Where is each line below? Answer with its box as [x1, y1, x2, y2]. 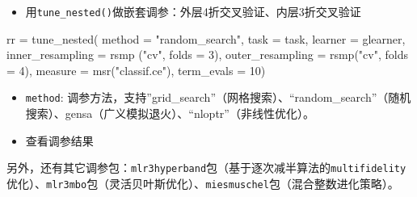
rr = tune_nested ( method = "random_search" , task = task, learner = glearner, [6, 30, 406, 47]
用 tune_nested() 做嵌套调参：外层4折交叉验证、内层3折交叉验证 [25, 3, 361, 19]
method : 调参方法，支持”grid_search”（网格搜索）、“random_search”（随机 [25, 89, 411, 106]
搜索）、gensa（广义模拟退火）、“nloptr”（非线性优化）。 [25, 105, 314, 122]
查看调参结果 [25, 132, 94, 149]
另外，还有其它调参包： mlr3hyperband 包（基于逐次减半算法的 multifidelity [6, 159, 406, 176]
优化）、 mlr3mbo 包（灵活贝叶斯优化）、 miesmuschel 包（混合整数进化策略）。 [6, 174, 399, 191]
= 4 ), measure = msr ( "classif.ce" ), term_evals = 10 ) [6, 61, 266, 78]
